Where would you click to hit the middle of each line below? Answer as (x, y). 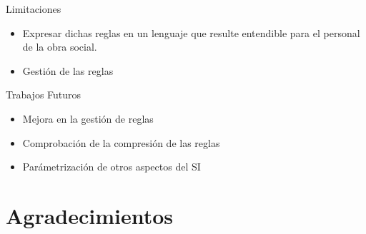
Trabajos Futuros (44, 95)
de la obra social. (60, 47)
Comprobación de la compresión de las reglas (121, 142)
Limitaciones (34, 9)
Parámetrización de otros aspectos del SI (112, 167)
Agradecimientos (90, 215)
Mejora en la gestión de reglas (88, 118)
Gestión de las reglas (68, 70)
